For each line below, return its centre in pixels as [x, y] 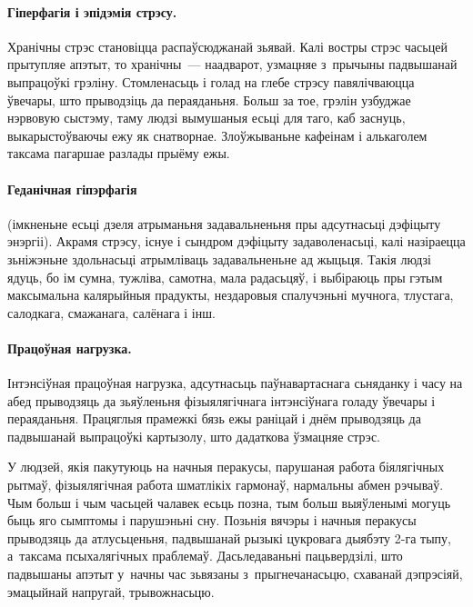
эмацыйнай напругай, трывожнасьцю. [111, 591]
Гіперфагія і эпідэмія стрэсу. [92, 11]
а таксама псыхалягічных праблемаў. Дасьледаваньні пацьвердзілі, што [205, 556]
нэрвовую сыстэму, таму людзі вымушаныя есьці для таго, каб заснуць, [206, 118]
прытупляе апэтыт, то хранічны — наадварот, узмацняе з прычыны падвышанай [232, 64]
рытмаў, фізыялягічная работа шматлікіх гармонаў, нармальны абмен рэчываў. [226, 485]
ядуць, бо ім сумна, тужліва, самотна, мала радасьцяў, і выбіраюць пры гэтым [225, 277]
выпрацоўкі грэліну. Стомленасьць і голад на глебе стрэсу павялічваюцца [211, 81]
